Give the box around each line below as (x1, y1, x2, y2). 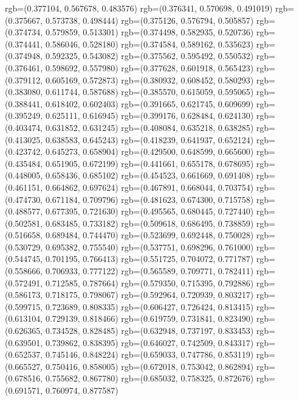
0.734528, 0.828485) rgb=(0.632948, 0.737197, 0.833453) (45, 324, 254, 337)
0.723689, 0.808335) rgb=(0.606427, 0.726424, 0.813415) (45, 300, 254, 313)
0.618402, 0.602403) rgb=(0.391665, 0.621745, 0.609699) (45, 97, 254, 110)
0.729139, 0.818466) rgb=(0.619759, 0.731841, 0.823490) (45, 312, 254, 325)
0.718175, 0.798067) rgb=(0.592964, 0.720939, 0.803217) (45, 288, 254, 301)
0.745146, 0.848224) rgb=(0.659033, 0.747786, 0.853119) (45, 348, 254, 361)
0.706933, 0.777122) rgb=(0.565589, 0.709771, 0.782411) (45, 264, 254, 277)
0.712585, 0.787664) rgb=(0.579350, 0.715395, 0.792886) (45, 276, 254, 289)
